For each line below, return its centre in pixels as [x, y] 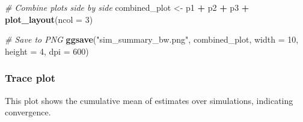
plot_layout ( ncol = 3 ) [49, 19]
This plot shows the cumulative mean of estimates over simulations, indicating [149, 100]
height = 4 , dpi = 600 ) [47, 51]
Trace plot [30, 78]
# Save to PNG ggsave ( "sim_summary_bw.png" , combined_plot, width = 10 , [152, 39]
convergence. [28, 112]
